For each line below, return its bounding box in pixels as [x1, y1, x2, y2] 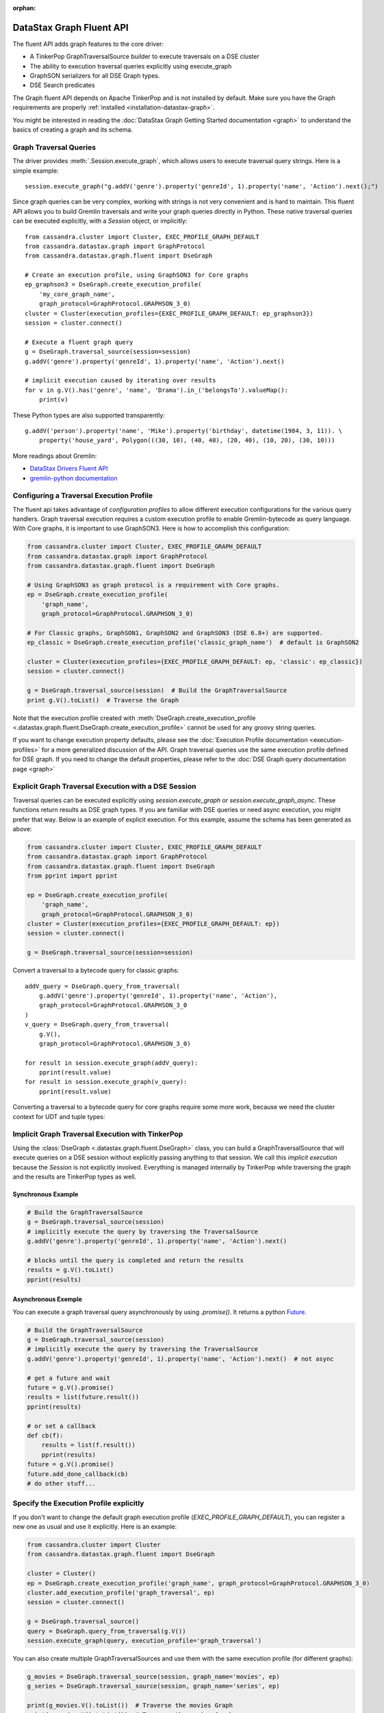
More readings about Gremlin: [12, 452, 97, 460]
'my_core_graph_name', [38, 290, 116, 298]
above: [12, 824, 32, 833]
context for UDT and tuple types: [12, 1112, 105, 1120]
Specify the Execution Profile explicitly [12, 1499, 144, 1508]
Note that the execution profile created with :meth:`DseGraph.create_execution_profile [12, 713, 256, 722]
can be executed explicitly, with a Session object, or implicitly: [12, 217, 188, 225]
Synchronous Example [12, 1190, 79, 1198]
